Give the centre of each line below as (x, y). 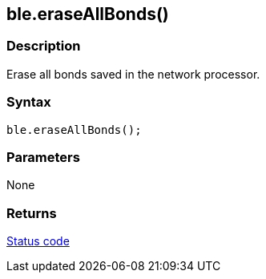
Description (44, 46)
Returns (32, 213)
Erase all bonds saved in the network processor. (133, 74)
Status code (38, 241)
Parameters (43, 157)
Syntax (29, 102)
